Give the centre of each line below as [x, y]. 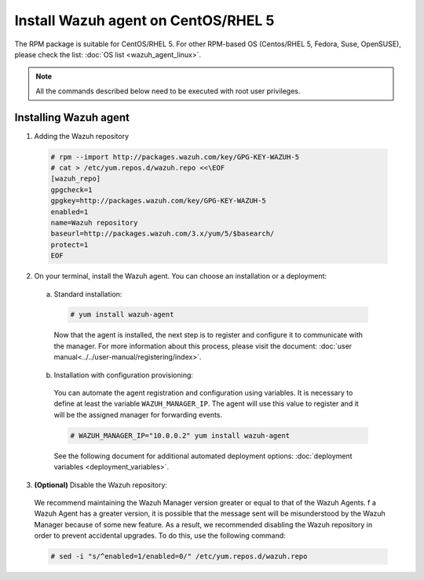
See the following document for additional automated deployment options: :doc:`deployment [203, 456]
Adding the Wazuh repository [82, 136]
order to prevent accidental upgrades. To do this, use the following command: [160, 536]
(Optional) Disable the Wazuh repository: [101, 485]
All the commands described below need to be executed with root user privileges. [168, 91]
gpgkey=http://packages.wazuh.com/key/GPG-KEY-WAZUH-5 [158, 201]
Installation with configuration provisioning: [124, 375]
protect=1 [69, 244]
